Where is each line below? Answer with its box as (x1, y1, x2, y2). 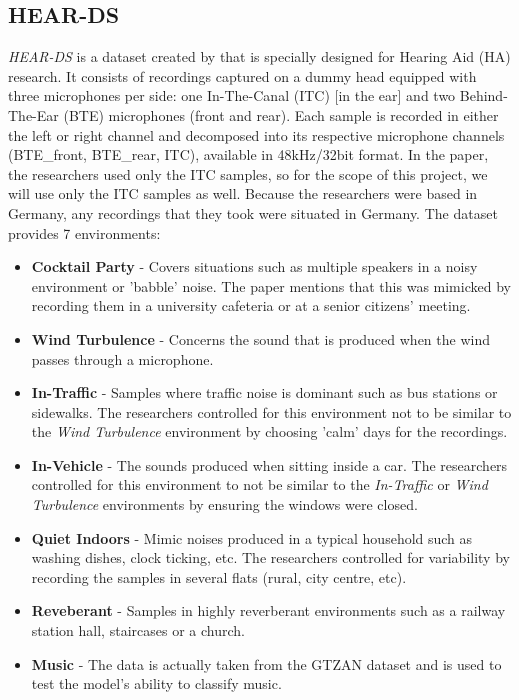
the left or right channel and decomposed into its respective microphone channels (8, 124, 505, 145)
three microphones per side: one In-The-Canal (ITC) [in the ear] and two (8, 85, 456, 106)
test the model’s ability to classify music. (31, 673, 282, 694)
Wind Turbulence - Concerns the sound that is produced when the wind (31, 328, 490, 349)
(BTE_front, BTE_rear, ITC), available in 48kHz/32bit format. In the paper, (8, 144, 489, 165)
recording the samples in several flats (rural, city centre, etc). (31, 566, 407, 587)
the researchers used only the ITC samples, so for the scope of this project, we (8, 163, 488, 184)
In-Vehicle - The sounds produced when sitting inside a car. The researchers (31, 454, 508, 475)
